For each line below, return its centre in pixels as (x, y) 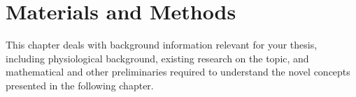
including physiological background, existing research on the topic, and (157, 58)
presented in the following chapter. (80, 85)
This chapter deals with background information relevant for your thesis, (162, 45)
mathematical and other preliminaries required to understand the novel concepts (178, 72)
